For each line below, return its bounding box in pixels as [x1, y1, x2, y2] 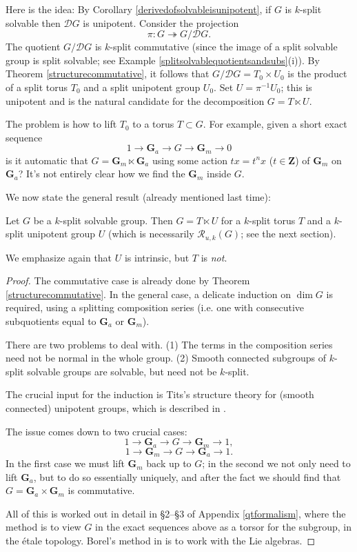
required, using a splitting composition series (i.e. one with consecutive [6, 300, 305, 315]
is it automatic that [6, 152, 88, 167]
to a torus [132, 117, 174, 131]
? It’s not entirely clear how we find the [18, 166, 185, 181]
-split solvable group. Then [59, 213, 173, 227]
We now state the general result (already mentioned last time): [6, 189, 271, 204]
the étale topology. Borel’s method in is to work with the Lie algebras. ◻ [6, 533, 316, 548]
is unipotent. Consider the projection [83, 15, 239, 30]
